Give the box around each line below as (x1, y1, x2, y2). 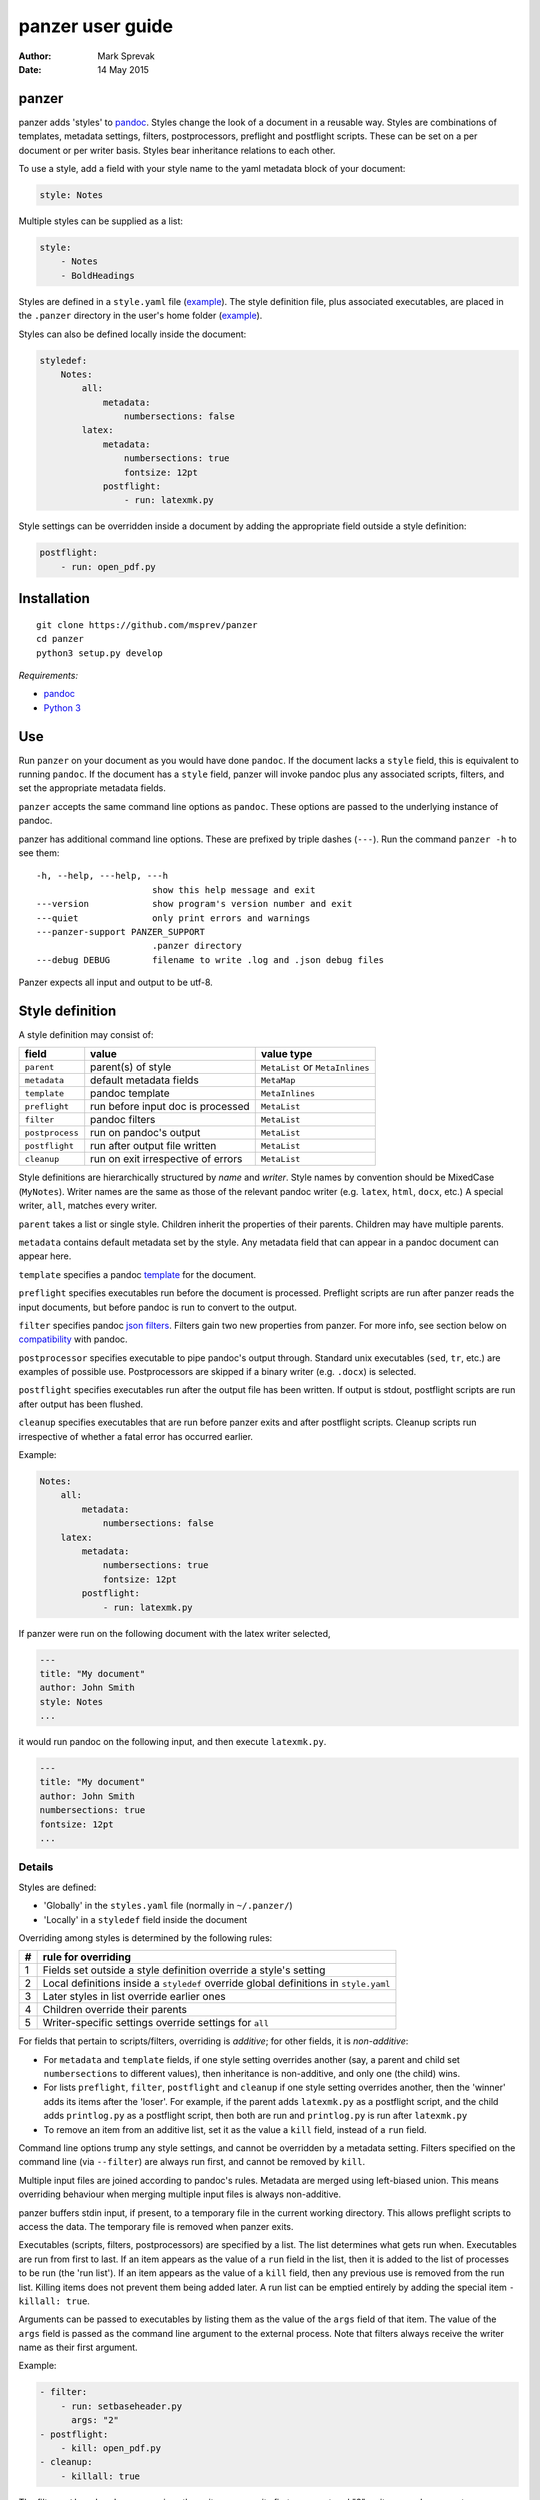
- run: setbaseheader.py (60, 2400, 183, 2412)
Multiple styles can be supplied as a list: (18, 215, 184, 227)
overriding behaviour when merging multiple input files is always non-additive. (18, 2188, 342, 2200)
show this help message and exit (151, 884, 316, 895)
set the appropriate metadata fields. (18, 782, 167, 794)
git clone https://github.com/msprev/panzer (36, 619, 259, 630)
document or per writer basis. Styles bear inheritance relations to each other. (18, 144, 336, 156)
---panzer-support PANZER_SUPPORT (36, 926, 205, 937)
